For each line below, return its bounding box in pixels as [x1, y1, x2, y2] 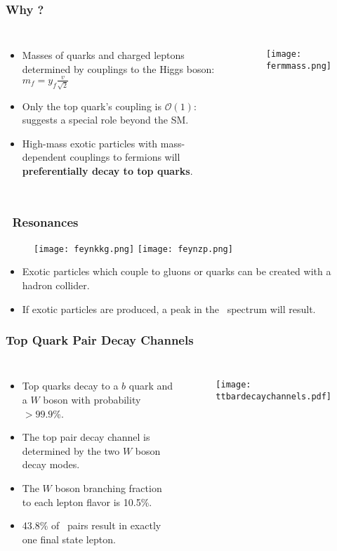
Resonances [12, 213, 79, 230]
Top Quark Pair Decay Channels [6, 331, 194, 349]
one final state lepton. [22, 531, 116, 546]
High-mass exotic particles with [22, 135, 158, 150]
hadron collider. [22, 278, 90, 293]
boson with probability [43, 392, 141, 407]
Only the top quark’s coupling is [22, 98, 161, 113]
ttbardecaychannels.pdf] [216, 392, 332, 402]
